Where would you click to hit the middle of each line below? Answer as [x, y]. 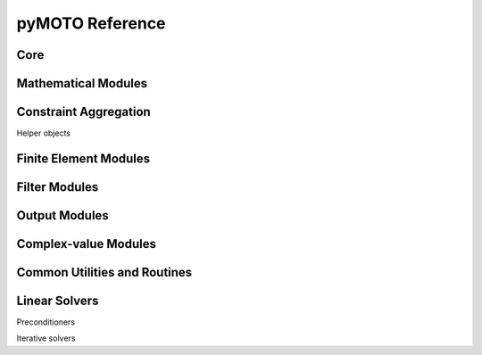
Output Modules [62, 215]
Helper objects [44, 133]
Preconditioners [46, 322]
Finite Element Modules [83, 158]
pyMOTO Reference [91, 23]
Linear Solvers [58, 300]
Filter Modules [58, 187]
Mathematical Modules [82, 83]
